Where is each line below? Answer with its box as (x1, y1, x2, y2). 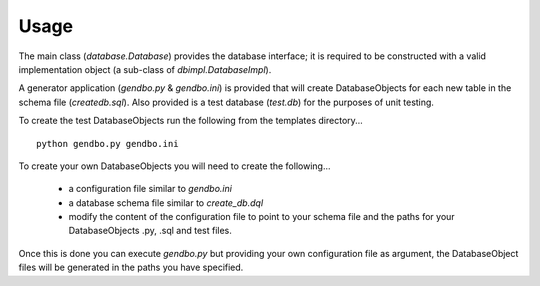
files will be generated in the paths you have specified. (18, 261, 244, 274)
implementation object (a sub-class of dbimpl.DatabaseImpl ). (18, 63, 272, 75)
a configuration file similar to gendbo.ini (68, 183, 232, 195)
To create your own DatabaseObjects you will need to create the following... (18, 160, 331, 172)
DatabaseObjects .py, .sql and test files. (68, 225, 232, 237)
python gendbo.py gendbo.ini (36, 138, 179, 149)
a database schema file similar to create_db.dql (68, 196, 264, 209)
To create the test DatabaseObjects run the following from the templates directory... (18, 115, 364, 127)
